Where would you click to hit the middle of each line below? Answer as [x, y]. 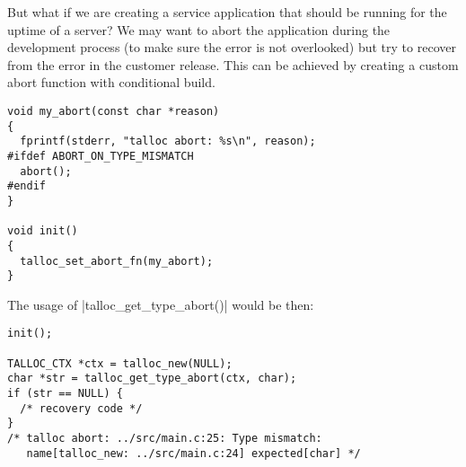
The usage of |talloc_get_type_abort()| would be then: [161, 304]
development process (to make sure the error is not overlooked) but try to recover [232, 47]
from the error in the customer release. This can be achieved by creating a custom [233, 64]
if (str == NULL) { [65, 394]
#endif [26, 186]
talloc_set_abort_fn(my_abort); [117, 261]
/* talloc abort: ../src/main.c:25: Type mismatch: [165, 439]
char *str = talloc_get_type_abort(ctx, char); [152, 379]
